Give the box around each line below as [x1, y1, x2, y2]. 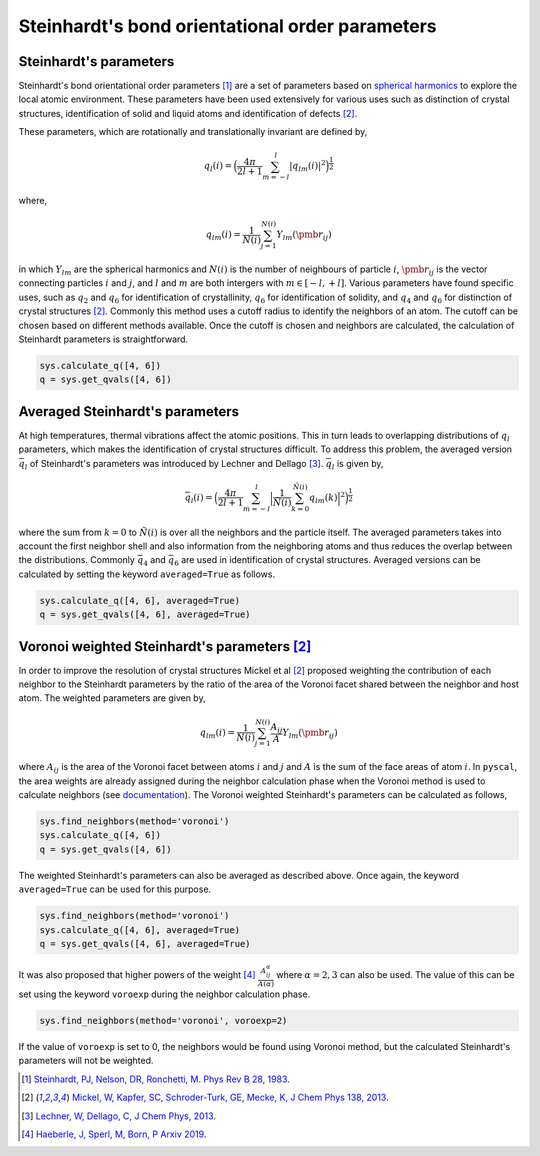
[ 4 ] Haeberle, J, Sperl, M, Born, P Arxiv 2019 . [21, 1128, 207, 1140]
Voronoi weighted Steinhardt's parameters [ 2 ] [18, 638, 312, 655]
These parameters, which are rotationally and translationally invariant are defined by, [18, 126, 368, 138]
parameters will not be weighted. [18, 1055, 154, 1067]
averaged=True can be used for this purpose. [18, 883, 212, 895]
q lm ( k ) [308, 491, 338, 505]
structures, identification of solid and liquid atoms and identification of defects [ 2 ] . [18, 107, 358, 119]
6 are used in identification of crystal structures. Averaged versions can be [173, 554, 482, 569]
